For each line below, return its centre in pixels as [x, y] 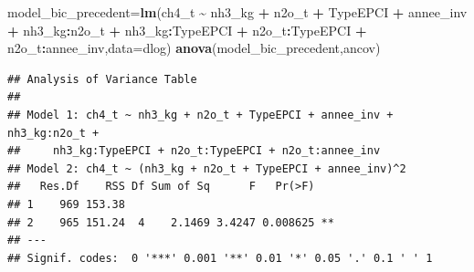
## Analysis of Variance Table [102, 79]
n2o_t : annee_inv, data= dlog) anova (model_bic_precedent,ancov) [194, 48]
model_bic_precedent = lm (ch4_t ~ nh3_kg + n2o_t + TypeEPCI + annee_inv [237, 12]
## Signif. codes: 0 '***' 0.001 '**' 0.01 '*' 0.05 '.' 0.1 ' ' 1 [220, 258]
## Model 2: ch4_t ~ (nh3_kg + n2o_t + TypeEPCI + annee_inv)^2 [207, 168]
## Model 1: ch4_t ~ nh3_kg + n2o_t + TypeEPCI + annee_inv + [200, 115]
